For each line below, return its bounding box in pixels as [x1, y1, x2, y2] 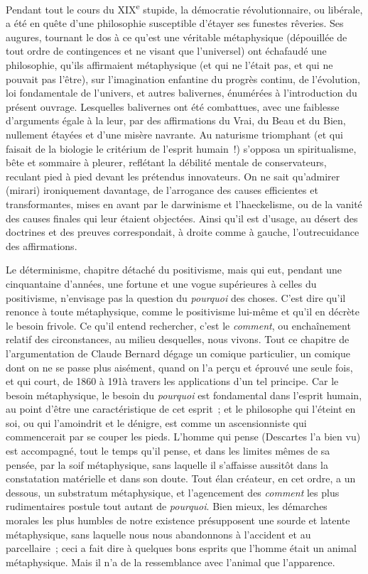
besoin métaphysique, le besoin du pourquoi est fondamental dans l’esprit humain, [6, 387, 362, 402]
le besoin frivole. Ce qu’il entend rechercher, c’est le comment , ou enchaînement [6, 318, 351, 332]
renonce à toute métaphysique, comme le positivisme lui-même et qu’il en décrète [6, 304, 360, 319]
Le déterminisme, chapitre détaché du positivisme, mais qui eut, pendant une [6, 262, 342, 277]
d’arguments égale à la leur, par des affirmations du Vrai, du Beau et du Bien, [6, 113, 346, 128]
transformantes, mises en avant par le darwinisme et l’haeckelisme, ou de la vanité [6, 196, 362, 211]
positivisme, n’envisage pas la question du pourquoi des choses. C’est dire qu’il [6, 290, 346, 305]
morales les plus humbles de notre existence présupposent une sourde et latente [6, 513, 350, 528]
